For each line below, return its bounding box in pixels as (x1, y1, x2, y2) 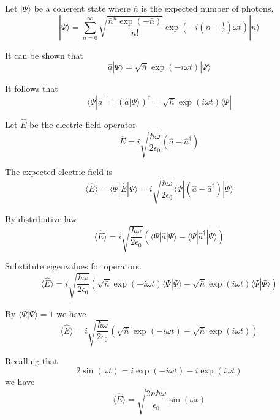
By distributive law (5, 212, 77, 225)
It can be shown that (5, 48, 84, 61)
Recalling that (5, 354, 58, 367)
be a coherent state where (34, 2, 131, 14)
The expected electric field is (5, 165, 113, 178)
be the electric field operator (29, 118, 136, 130)
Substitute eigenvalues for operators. (5, 260, 142, 272)
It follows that (5, 82, 58, 95)
